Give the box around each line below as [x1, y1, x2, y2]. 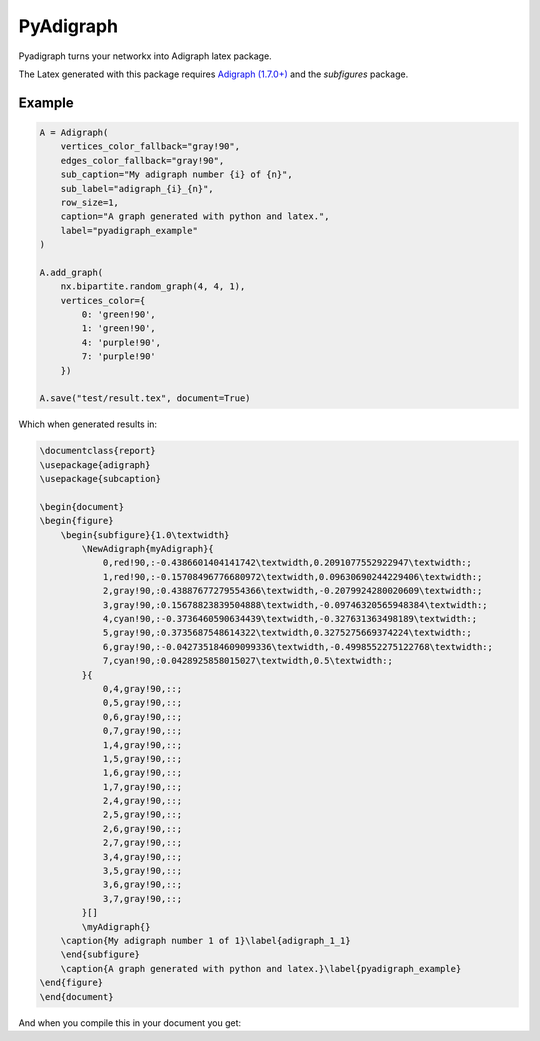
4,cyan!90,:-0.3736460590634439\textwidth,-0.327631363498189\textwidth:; [102, 613, 478, 625]
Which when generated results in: [18, 418, 158, 430]
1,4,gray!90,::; [102, 739, 183, 750]
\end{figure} [39, 977, 104, 989]
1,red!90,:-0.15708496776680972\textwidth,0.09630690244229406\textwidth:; [102, 571, 483, 582]
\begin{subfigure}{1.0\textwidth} [60, 529, 230, 540]
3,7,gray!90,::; [102, 893, 183, 904]
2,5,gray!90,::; [102, 809, 183, 820]
